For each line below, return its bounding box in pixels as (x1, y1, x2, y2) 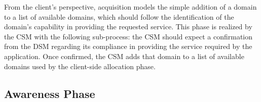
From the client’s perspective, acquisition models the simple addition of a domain (4, 2, 257, 12)
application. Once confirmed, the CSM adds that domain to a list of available (4, 50, 244, 61)
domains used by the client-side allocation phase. (4, 61, 156, 71)
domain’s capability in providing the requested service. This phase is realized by (4, 21, 252, 32)
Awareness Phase (4, 85, 95, 101)
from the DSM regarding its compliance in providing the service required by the (4, 41, 252, 52)
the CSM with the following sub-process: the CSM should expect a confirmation (4, 31, 253, 41)
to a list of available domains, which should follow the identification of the (4, 11, 234, 22)
